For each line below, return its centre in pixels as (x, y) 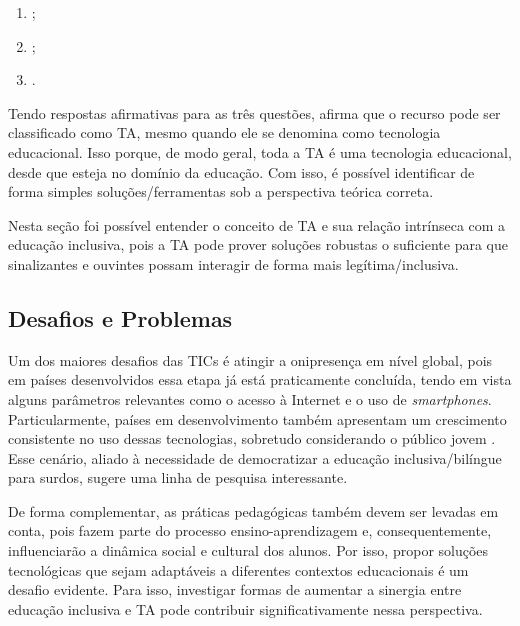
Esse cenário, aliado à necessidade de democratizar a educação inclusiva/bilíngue (255, 457)
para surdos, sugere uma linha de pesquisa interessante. (178, 477)
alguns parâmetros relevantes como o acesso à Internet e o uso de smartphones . (250, 398)
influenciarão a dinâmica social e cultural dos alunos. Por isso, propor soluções (248, 550)
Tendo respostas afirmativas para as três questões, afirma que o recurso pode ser (254, 112)
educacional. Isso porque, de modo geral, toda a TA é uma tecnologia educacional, (260, 151)
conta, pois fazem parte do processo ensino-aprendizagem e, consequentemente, (250, 530)
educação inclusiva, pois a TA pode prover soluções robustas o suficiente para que (258, 244)
